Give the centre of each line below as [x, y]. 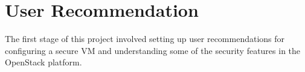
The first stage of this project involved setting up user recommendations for [145, 39]
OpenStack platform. [43, 62]
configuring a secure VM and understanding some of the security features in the [153, 50]
